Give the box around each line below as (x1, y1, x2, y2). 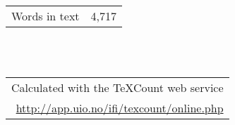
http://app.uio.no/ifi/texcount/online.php (16, 100, 224, 117)
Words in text (11, 8, 80, 24)
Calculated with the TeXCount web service (11, 79, 224, 96)
